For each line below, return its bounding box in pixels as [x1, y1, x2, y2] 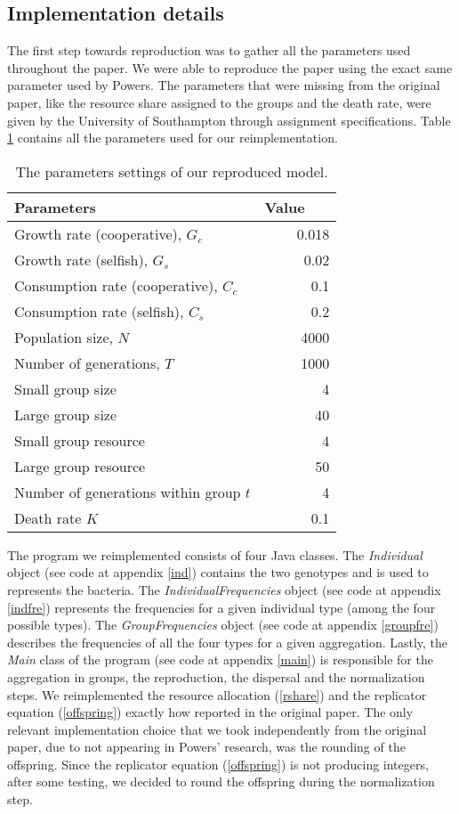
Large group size [14, 403, 117, 425]
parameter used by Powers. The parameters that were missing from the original [7, 76, 440, 94]
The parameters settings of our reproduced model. [15, 160, 328, 182]
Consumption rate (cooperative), [14, 274, 218, 296]
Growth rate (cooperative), [14, 223, 182, 244]
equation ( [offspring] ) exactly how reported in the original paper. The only [7, 703, 414, 721]
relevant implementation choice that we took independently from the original [7, 720, 427, 738]
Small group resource [14, 429, 145, 451]
